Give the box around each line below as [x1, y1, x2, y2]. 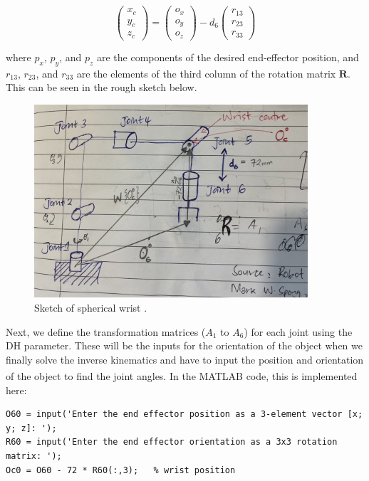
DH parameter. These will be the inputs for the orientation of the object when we [6, 338, 363, 353]
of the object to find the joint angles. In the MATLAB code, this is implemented [6, 368, 358, 383]
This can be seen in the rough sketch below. [6, 80, 197, 95]
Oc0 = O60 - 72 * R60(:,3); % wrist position [6, 465, 236, 475]
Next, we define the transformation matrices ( [6, 324, 206, 339]
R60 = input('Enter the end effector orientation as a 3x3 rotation [6, 437, 338, 448]
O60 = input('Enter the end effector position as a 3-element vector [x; [6, 409, 363, 420]
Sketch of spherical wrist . [34, 300, 147, 314]
